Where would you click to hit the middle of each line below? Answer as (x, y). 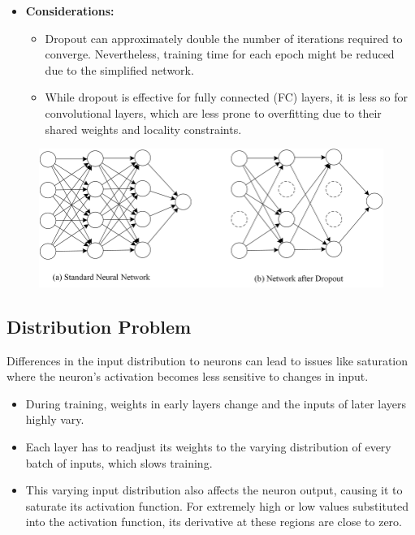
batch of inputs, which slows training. (119, 462)
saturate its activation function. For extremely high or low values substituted (217, 505)
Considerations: (70, 11)
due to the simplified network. (119, 69)
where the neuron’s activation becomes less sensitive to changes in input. (188, 376)
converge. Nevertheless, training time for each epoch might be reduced (220, 54)
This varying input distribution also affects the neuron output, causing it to (214, 490)
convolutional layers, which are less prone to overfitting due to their (213, 112)
